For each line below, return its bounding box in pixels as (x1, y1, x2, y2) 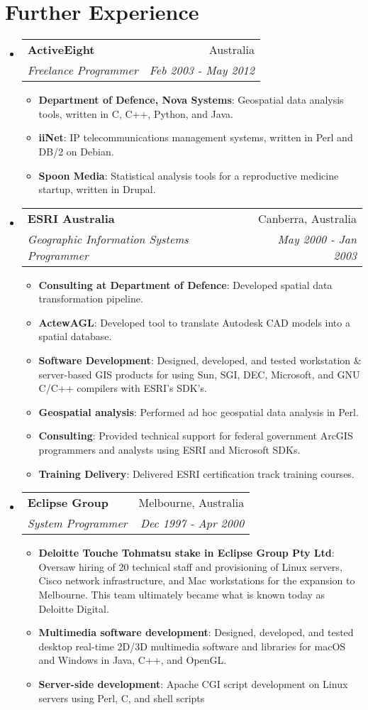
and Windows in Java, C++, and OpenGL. (38, 652, 227, 667)
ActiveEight (27, 41, 95, 58)
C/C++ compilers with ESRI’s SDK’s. (38, 381, 207, 395)
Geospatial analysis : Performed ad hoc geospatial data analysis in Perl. (38, 404, 359, 419)
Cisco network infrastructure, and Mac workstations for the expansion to (38, 573, 355, 588)
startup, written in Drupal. (38, 182, 156, 197)
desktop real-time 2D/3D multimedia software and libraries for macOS (38, 638, 346, 653)
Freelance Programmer (27, 62, 138, 79)
